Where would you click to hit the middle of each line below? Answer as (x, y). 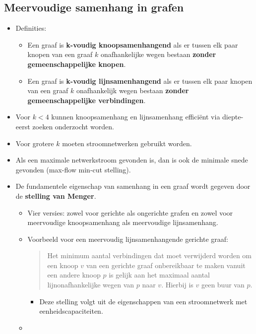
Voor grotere (35, 143)
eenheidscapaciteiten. (71, 311)
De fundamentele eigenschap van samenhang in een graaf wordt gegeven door (133, 186)
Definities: (31, 28)
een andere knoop (74, 275)
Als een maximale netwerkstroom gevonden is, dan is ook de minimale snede (132, 160)
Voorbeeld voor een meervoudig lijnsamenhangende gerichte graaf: (128, 239)
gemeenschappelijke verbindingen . (87, 100)
